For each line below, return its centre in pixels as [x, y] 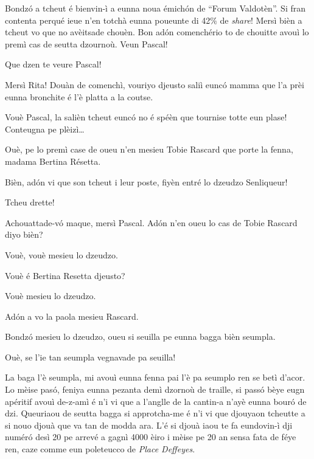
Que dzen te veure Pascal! [53, 64]
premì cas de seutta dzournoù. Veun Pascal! [86, 43]
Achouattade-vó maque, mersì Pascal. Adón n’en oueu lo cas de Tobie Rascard [151, 222]
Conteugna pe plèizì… [45, 129]
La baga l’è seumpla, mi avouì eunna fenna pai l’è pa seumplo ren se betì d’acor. [155, 377]
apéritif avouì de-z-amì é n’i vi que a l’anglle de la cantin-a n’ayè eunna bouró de [156, 401]
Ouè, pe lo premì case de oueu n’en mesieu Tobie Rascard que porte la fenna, [149, 149]
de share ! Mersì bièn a [261, 20]
